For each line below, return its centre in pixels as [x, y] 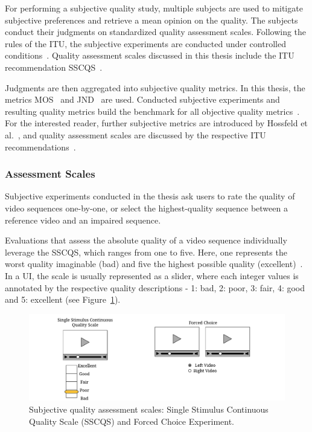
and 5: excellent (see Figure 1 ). [63, 299]
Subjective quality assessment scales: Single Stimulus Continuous [149, 409]
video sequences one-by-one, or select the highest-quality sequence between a [146, 208]
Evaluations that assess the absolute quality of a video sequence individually [146, 240]
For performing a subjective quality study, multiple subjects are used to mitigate [154, 8]
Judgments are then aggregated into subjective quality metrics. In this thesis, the [155, 87]
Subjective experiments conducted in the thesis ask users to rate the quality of [150, 196]
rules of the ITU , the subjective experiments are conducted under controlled [145, 43]
